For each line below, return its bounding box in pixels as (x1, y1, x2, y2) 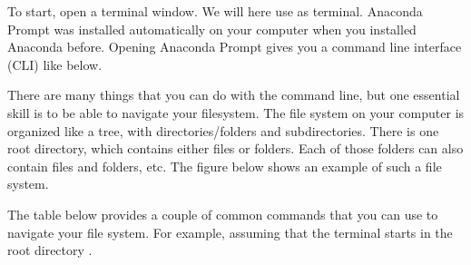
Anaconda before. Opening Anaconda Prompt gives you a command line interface (7, 37, 462, 56)
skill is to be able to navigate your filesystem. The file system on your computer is (7, 103, 465, 122)
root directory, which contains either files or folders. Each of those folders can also (7, 139, 464, 158)
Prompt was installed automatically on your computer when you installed (7, 19, 417, 38)
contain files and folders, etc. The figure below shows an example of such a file (7, 156, 442, 175)
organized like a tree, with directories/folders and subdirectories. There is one (7, 121, 439, 140)
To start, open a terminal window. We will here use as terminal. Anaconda (7, 2, 423, 20)
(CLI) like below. (7, 54, 103, 74)
